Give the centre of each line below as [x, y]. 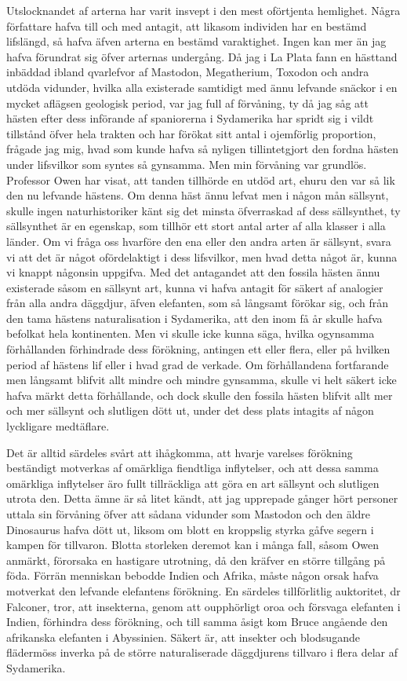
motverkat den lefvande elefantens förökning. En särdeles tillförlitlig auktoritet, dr [203, 590]
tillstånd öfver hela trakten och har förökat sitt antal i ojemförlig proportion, [191, 133]
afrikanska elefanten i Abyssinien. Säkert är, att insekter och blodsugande [183, 637]
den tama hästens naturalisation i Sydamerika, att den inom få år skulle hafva [194, 318]
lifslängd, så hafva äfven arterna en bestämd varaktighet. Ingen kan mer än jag [196, 41]
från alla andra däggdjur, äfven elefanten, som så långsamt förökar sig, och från [198, 303]
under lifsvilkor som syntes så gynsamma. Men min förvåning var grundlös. [187, 164]
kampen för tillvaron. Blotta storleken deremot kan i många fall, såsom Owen [193, 545]
